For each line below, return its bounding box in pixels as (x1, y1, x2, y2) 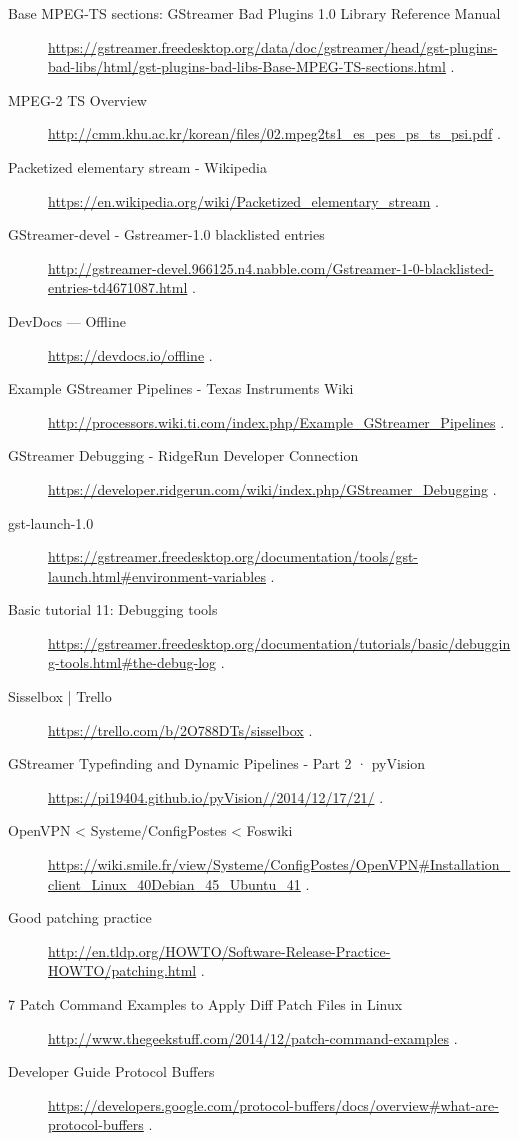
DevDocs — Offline (8, 310, 126, 331)
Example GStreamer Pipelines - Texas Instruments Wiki (8, 378, 354, 399)
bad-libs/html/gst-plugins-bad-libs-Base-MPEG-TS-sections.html (48, 56, 446, 77)
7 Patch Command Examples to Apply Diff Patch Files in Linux (8, 994, 403, 1014)
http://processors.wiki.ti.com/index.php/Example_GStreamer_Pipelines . (48, 411, 505, 432)
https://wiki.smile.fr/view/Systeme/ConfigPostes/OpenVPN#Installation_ (48, 854, 511, 875)
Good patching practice (8, 907, 152, 928)
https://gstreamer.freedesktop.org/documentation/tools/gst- (48, 546, 419, 567)
